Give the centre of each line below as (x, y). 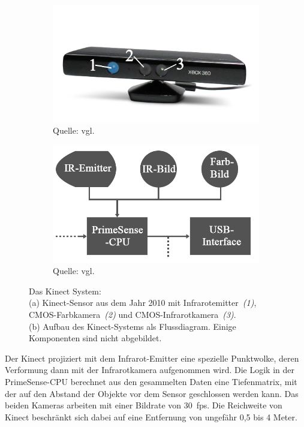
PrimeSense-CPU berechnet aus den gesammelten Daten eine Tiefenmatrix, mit (151, 381)
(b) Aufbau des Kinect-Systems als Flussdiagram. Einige (133, 326)
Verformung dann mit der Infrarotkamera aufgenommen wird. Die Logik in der (150, 370)
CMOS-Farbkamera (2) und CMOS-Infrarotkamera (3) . (133, 315)
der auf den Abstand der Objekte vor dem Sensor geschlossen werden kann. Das (152, 393)
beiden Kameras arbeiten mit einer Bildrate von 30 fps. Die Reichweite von (144, 405)
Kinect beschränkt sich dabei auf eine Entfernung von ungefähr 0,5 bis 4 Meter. (151, 417)
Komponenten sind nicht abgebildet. (95, 338)
